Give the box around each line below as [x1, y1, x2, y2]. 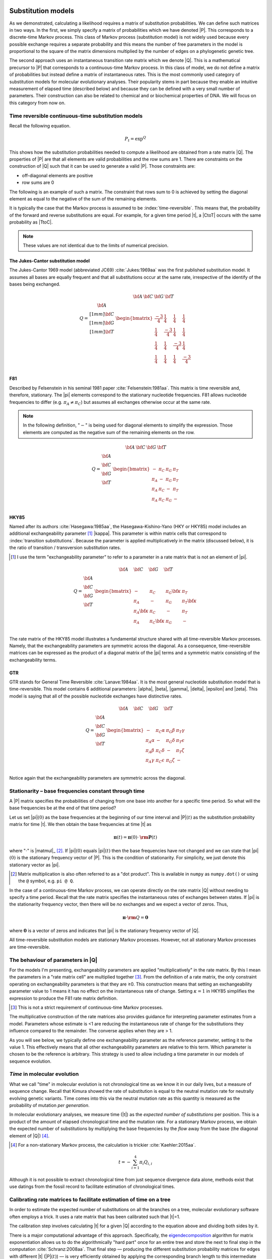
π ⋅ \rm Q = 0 [122, 915, 149, 920]
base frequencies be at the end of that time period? [9, 805, 116, 811]
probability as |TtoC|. [9, 219, 53, 225]
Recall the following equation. [9, 122, 71, 128]
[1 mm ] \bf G [89, 320, 114, 326]
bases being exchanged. [9, 281, 60, 287]
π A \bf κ [133, 608, 149, 615]
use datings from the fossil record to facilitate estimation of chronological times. [9, 1183, 175, 1190]
